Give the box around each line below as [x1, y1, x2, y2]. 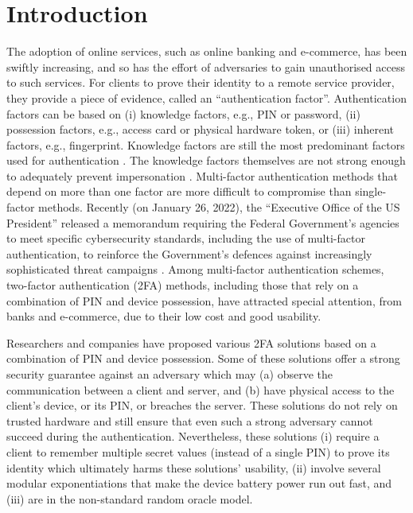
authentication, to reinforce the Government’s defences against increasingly [6, 245, 372, 262]
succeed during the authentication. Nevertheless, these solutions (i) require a [6, 428, 380, 445]
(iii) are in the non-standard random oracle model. [6, 490, 253, 507]
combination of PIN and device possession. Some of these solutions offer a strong [6, 350, 400, 367]
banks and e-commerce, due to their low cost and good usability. [6, 308, 321, 325]
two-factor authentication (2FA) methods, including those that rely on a [6, 277, 359, 293]
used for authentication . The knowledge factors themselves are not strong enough [6, 152, 406, 169]
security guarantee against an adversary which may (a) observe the [6, 366, 333, 382]
